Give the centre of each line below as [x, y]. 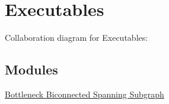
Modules [31, 69]
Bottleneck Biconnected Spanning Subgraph [84, 94]
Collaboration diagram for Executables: [76, 38]
